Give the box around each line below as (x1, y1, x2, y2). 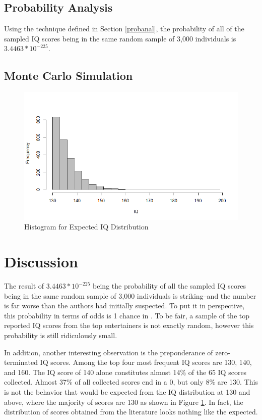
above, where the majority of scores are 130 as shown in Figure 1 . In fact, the (4, 396, 243, 407)
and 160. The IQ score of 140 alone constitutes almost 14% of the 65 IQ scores (4, 366, 247, 377)
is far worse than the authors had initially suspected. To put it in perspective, (4, 300, 245, 311)
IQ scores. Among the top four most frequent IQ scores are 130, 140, (40, 357, 252, 367)
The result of (4, 281, 44, 291)
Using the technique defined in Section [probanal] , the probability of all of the (4, 23, 244, 34)
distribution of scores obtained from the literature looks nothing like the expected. (4, 406, 258, 417)
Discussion (4, 251, 78, 272)
